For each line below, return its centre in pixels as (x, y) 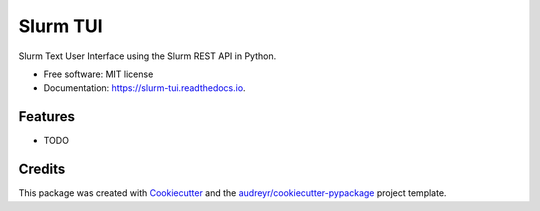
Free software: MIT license (98, 74)
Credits (42, 169)
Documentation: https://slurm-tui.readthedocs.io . (144, 88)
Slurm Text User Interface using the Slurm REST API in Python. (147, 56)
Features (46, 116)
